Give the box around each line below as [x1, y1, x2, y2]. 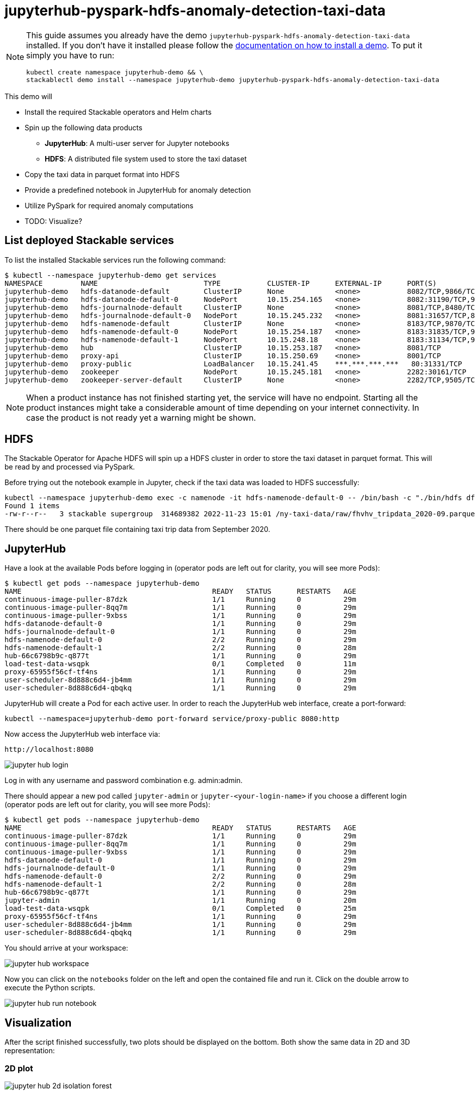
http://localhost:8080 [5, 745, 94, 754]
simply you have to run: [26, 50, 115, 60]
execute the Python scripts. [5, 983, 96, 992]
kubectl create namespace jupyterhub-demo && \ [26, 68, 204, 76]
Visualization [5, 1016, 72, 1029]
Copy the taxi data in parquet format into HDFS [25, 170, 180, 179]
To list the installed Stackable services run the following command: [5, 255, 226, 264]
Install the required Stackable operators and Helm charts [25, 107, 212, 116]
